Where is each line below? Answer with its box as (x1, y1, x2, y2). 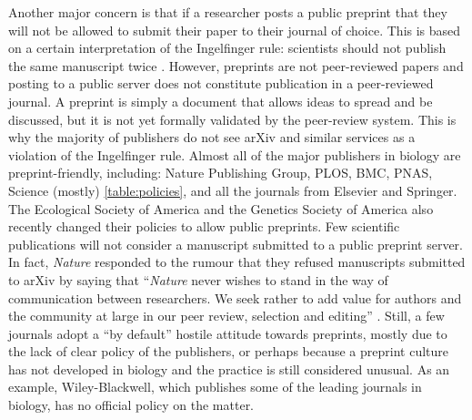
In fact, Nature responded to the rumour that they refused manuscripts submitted (8, 252, 466, 271)
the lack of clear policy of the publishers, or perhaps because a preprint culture (8, 342, 448, 361)
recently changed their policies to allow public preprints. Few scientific (8, 217, 400, 236)
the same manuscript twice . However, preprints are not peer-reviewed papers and (8, 56, 464, 75)
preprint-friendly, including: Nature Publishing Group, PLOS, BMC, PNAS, (8, 163, 433, 182)
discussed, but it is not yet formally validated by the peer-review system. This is (8, 109, 457, 128)
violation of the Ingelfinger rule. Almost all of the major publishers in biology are (8, 145, 461, 164)
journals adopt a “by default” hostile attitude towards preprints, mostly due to (8, 323, 447, 343)
